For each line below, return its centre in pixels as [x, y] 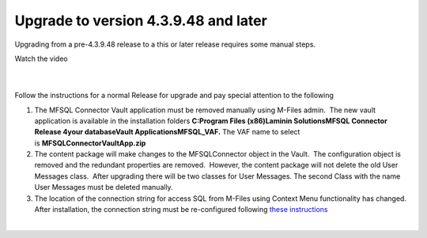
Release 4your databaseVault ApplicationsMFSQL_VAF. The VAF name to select [167, 132]
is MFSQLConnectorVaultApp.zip [90, 143]
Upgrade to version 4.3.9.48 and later [141, 21]
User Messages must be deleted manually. [104, 187]
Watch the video [41, 59]
